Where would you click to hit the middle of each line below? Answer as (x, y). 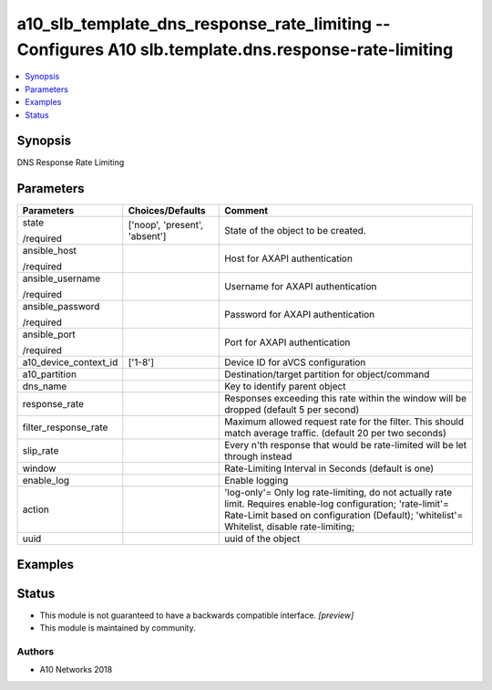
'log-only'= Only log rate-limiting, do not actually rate (338, 493)
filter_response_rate (65, 427)
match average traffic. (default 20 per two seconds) (335, 434)
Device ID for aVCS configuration (295, 362)
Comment (246, 211)
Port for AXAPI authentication (287, 342)
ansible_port (49, 335)
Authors (36, 652)
